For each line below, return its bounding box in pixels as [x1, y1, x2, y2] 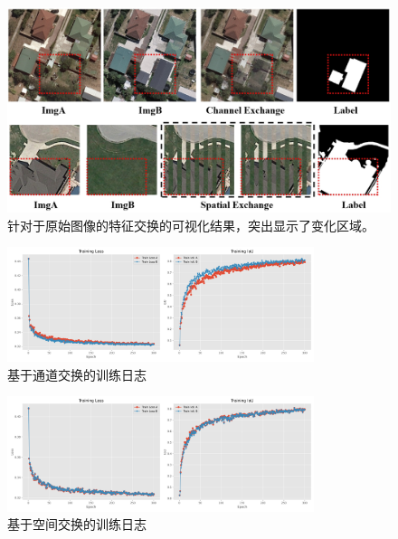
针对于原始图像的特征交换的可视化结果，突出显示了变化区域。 [7, 215, 374, 234]
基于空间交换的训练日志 [7, 515, 147, 534]
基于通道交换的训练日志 [7, 364, 147, 383]
